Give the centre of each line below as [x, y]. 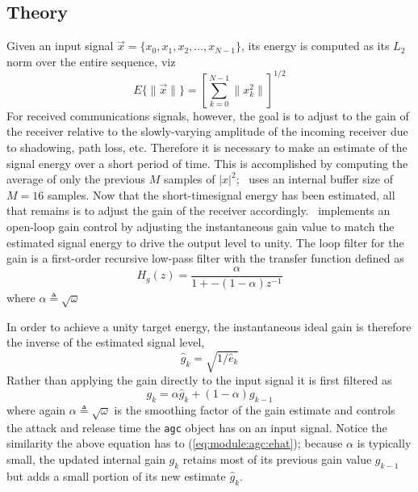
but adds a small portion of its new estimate [116, 475]
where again [36, 410]
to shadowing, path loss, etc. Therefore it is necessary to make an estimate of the [207, 147]
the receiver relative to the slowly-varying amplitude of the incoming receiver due [207, 131]
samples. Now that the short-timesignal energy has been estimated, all [221, 194]
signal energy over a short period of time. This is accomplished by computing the [207, 163]
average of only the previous [76, 179]
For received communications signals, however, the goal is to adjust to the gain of [208, 115]
